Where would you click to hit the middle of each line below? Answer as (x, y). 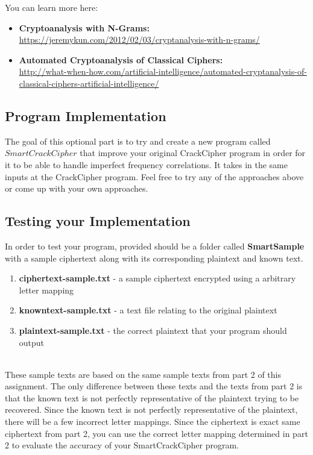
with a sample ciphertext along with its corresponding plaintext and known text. (154, 258)
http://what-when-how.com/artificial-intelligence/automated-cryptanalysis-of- (163, 71)
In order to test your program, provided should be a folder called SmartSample (155, 246)
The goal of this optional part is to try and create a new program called (138, 141)
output (32, 342)
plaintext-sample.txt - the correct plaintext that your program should (153, 330)
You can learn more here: (52, 7)
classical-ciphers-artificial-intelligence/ (89, 83)
